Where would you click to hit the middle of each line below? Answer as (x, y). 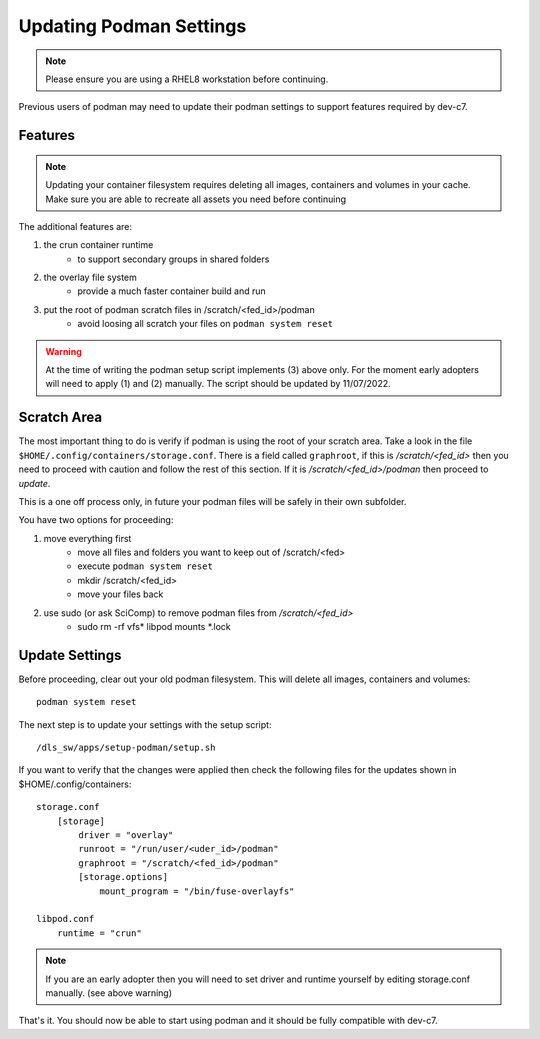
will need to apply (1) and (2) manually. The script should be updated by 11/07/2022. (218, 384)
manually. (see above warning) (109, 992)
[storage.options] (123, 877)
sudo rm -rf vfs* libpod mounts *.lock (154, 627)
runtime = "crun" (99, 933)
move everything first (87, 538)
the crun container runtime (98, 245)
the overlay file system (90, 277)
